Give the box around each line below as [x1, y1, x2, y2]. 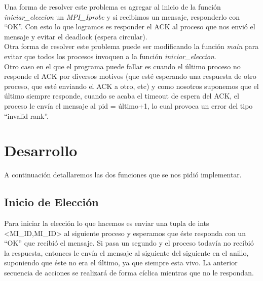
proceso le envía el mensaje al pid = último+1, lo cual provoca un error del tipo [4, 100, 253, 111]
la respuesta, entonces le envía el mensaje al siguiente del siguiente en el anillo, [4, 247, 249, 258]
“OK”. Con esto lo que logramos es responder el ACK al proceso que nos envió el [4, 21, 255, 32]
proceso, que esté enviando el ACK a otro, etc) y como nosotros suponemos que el [4, 80, 259, 91]
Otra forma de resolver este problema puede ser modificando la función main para [4, 41, 259, 52]
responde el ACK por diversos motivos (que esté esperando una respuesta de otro [4, 71, 256, 81]
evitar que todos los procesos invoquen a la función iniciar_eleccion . [4, 51, 216, 61]
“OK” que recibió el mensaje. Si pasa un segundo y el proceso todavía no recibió [4, 238, 254, 248]
